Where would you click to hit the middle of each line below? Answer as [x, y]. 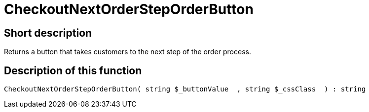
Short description [48, 33]
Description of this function [73, 70]
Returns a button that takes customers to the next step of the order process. [128, 52]
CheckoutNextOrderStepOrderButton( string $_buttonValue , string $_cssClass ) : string [185, 89]
